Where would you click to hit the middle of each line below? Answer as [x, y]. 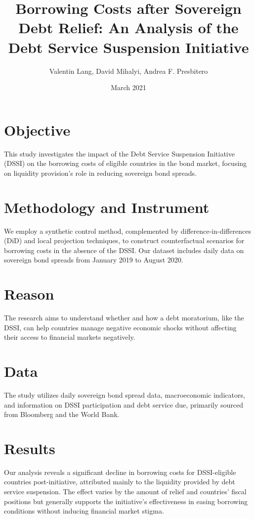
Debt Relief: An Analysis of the [128, 27]
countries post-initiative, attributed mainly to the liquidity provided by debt [120, 482]
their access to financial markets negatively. [70, 337]
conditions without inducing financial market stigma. [84, 511]
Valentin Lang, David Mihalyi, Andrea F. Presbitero [128, 71]
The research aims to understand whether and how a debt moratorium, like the [124, 318]
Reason [29, 294]
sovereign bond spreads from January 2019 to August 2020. [94, 260]
